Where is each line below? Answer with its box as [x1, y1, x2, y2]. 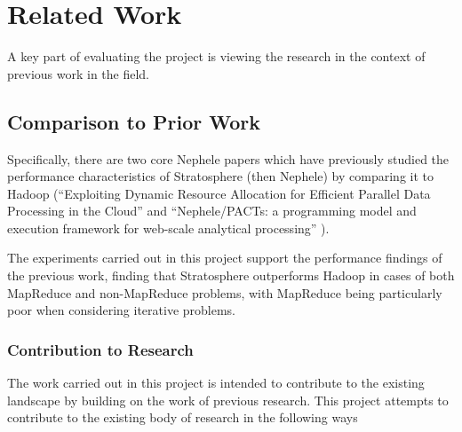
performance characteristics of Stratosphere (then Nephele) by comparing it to [7, 167, 434, 185]
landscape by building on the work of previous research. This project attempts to [7, 390, 449, 409]
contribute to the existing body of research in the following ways [7, 408, 358, 427]
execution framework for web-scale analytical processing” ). [7, 218, 330, 237]
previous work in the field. [7, 64, 150, 82]
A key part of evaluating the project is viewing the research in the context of [7, 47, 426, 66]
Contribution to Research [7, 338, 194, 360]
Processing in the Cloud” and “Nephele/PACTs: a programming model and [7, 201, 417, 220]
